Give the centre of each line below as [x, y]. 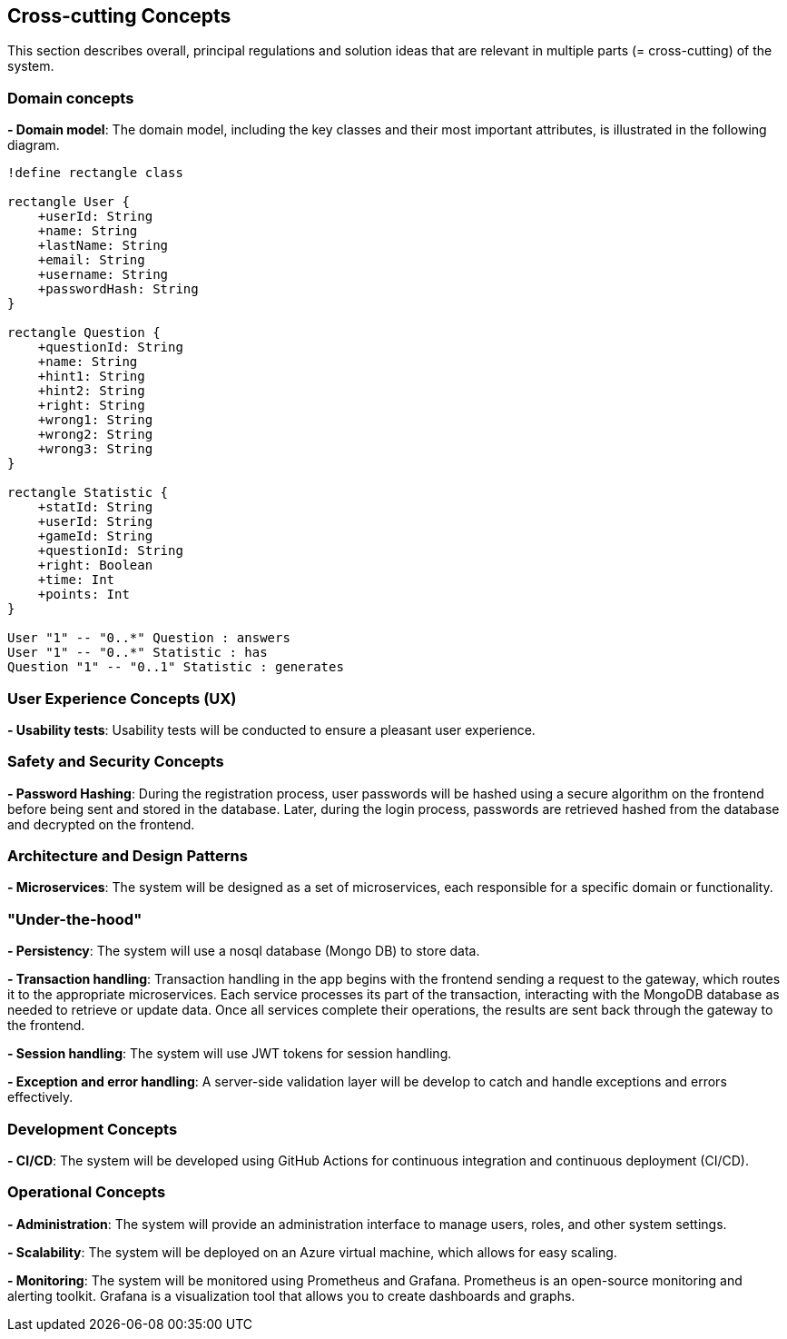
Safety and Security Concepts [116, 762]
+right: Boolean [95, 565]
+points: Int [84, 595]
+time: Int [76, 580]
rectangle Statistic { [88, 493]
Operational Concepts [87, 1192]
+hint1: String [91, 377]
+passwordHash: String [118, 289]
